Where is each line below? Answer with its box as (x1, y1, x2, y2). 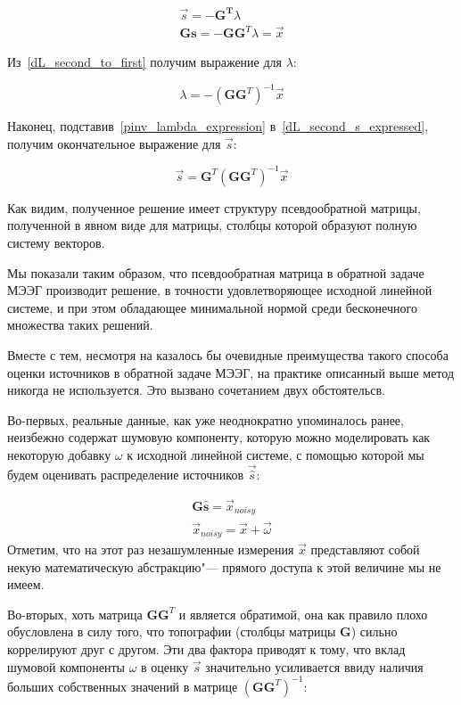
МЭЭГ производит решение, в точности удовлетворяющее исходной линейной (7, 281, 432, 299)
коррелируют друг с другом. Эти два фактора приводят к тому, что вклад (7, 639, 406, 658)
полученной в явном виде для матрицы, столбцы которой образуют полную (7, 216, 417, 234)
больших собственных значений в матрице (7, 676, 238, 695)
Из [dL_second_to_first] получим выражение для (7, 53, 283, 71)
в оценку (141, 657, 189, 676)
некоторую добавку (7, 445, 111, 463)
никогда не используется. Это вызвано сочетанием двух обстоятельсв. (7, 381, 385, 399)
